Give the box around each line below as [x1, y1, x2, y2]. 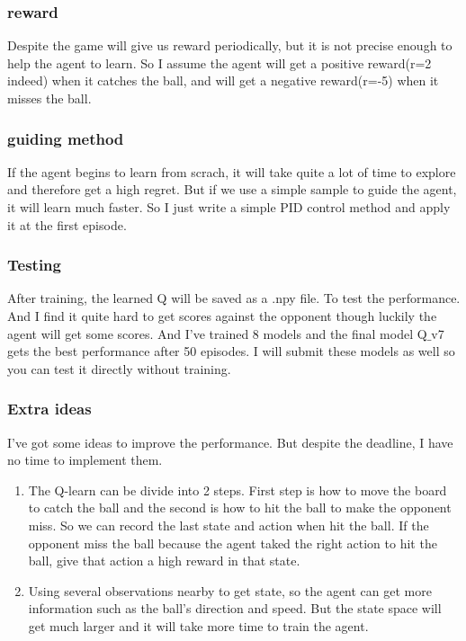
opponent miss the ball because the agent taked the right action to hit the [28, 533, 437, 552]
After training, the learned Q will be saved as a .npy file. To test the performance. [7, 289, 461, 307]
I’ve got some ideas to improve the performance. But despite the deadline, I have [7, 432, 453, 451]
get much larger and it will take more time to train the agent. [28, 616, 369, 635]
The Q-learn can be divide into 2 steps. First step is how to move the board [28, 480, 447, 499]
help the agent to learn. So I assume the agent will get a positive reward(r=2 [7, 53, 432, 72]
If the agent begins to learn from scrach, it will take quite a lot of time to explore [7, 162, 456, 181]
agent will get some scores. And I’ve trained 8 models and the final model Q [7, 324, 427, 343]
